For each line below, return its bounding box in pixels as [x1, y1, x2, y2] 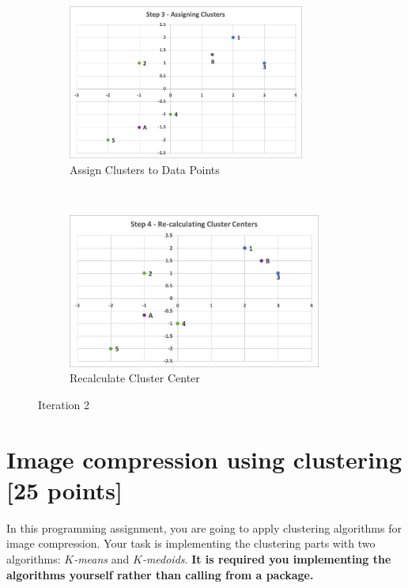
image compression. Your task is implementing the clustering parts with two [6, 535, 376, 552]
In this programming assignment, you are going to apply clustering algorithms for [6, 519, 402, 536]
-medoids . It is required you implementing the [142, 551, 391, 567]
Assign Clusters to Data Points [70, 161, 220, 177]
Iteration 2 [38, 396, 89, 412]
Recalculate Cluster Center [70, 370, 200, 386]
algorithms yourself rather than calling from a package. [6, 566, 314, 582]
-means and [74, 551, 130, 567]
